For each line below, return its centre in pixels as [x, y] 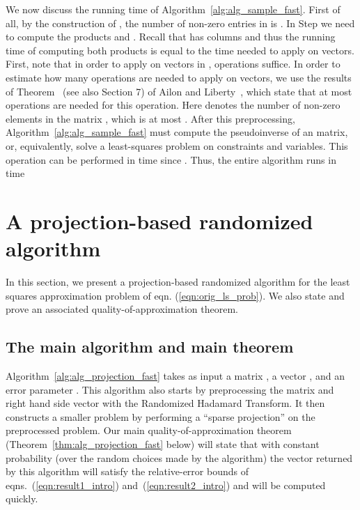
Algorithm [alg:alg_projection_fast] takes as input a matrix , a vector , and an [175, 376]
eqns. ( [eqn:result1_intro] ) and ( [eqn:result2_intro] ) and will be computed [166, 485]
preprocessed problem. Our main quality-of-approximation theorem [149, 430]
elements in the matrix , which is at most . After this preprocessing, [150, 118]
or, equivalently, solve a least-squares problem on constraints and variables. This [177, 145]
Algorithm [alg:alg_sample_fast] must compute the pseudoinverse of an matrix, [177, 132]
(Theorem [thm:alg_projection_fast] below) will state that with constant [163, 443]
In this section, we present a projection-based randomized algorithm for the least [178, 282]
